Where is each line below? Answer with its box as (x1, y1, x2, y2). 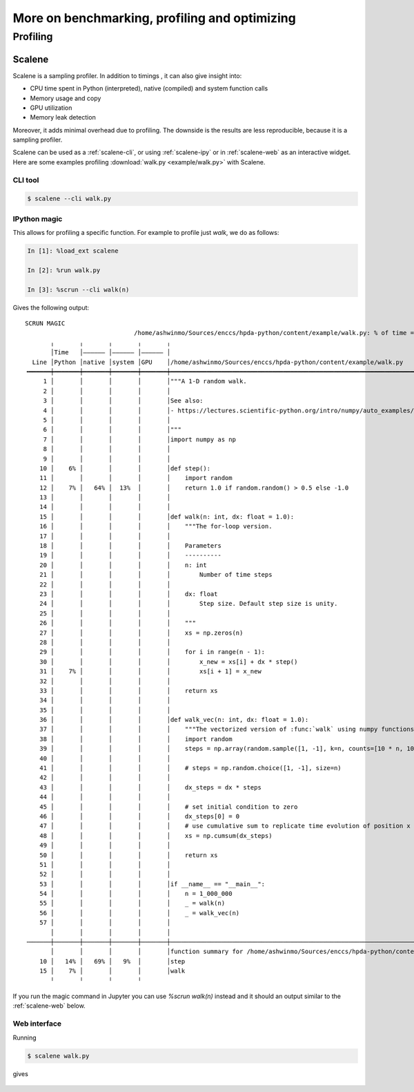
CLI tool (12, 175, 39, 184)
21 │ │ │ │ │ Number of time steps (39, 571, 273, 579)
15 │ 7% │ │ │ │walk (39, 967, 186, 975)
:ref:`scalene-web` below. (12, 1002, 86, 1010)
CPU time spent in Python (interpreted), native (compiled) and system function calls (30, 84, 268, 93)
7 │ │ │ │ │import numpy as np (43, 435, 236, 443)
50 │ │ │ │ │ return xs (39, 851, 218, 859)
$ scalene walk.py (27, 1052, 90, 1060)
